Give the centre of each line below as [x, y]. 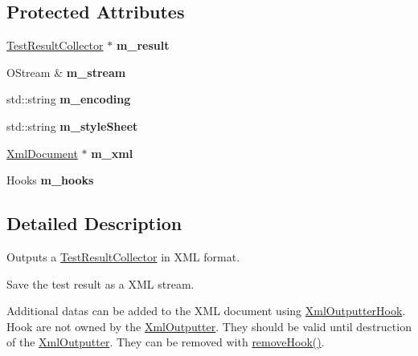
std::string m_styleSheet [72, 125]
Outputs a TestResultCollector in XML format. [123, 256]
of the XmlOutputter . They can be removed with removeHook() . [166, 342]
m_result [143, 45]
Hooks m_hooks [50, 180]
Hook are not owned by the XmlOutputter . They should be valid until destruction [209, 326]
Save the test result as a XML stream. [100, 283]
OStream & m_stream [66, 72]
